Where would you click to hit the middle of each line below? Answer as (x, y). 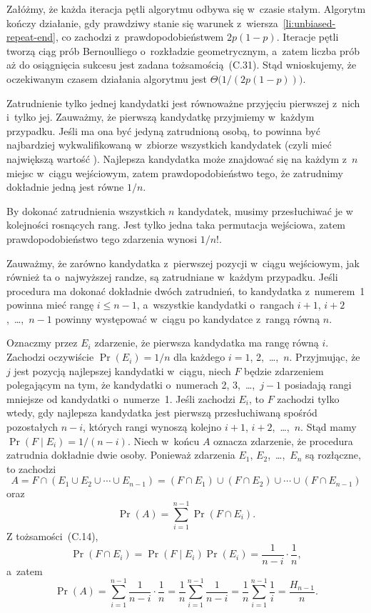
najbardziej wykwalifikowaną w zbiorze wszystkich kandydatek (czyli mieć (169, 145)
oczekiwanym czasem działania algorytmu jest (107, 78)
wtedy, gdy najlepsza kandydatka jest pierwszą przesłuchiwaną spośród (162, 413)
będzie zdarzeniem (284, 370)
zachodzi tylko (308, 398)
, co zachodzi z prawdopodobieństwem (139, 37)
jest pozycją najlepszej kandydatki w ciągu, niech (122, 370)
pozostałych (32, 427)
